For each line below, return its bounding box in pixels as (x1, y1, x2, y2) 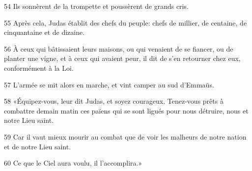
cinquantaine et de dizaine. (4, 27, 85, 37)
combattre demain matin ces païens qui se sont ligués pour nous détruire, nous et (4, 105, 249, 115)
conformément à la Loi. (4, 62, 74, 73)
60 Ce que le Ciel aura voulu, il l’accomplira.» (4, 158, 142, 168)
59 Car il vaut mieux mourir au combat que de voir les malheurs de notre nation (4, 131, 247, 142)
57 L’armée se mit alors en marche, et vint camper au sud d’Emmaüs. (4, 79, 214, 89)
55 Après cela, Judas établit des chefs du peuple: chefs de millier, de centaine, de (4, 17, 247, 28)
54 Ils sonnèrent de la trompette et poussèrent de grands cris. (4, 1, 189, 11)
